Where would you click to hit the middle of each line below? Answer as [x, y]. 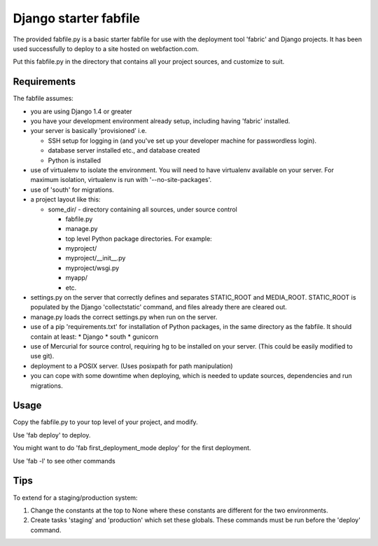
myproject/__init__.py [96, 258]
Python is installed [75, 160]
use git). [42, 356]
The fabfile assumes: [43, 99]
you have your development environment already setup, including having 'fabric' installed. [160, 121]
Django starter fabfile [76, 18]
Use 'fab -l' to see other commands [64, 461]
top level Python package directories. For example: [139, 239]
